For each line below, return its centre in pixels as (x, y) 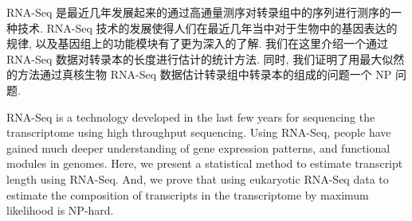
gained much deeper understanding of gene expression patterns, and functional (198, 147)
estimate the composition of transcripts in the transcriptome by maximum (188, 194)
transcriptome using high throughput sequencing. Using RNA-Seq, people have (199, 132)
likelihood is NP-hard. (60, 210)
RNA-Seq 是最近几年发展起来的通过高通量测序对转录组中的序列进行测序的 (199, 12)
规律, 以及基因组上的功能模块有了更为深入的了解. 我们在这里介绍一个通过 (198, 43)
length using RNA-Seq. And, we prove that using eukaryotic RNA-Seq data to (198, 178)
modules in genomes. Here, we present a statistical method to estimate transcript (205, 163)
